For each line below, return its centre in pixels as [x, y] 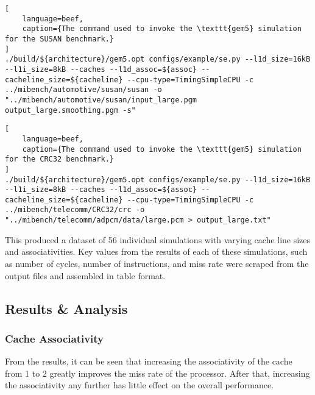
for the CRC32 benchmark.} [59, 159]
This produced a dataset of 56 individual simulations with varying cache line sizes [158, 239]
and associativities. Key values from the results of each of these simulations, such [156, 251]
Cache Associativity [55, 338]
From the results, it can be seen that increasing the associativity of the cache [149, 361]
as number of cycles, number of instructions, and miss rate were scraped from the [157, 263]
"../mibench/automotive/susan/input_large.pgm [101, 100]
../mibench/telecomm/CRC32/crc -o [75, 210]
